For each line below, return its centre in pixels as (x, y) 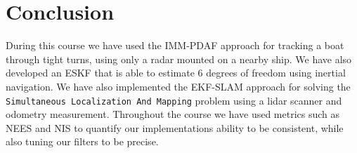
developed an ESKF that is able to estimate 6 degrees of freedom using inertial (176, 73)
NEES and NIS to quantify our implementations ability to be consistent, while (175, 127)
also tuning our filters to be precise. (82, 141)
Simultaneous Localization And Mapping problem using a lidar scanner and (174, 100)
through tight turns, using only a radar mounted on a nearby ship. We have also (179, 59)
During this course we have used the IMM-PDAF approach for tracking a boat (175, 45)
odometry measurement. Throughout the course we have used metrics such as (173, 114)
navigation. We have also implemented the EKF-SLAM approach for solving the (178, 86)
